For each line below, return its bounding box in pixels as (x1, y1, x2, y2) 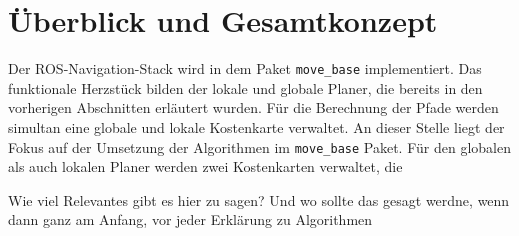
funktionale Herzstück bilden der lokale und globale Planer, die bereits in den (8, 77, 483, 98)
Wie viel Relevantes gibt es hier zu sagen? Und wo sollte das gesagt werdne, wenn (8, 189, 510, 210)
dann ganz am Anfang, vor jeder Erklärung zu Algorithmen (8, 209, 373, 230)
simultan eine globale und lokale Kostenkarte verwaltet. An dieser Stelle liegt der (8, 116, 505, 137)
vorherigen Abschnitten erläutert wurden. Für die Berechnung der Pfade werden (8, 97, 499, 118)
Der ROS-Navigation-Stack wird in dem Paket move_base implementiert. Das (8, 58, 482, 79)
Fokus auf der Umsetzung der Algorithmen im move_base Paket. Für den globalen (8, 136, 511, 157)
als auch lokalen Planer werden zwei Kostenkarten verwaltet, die (8, 156, 403, 177)
